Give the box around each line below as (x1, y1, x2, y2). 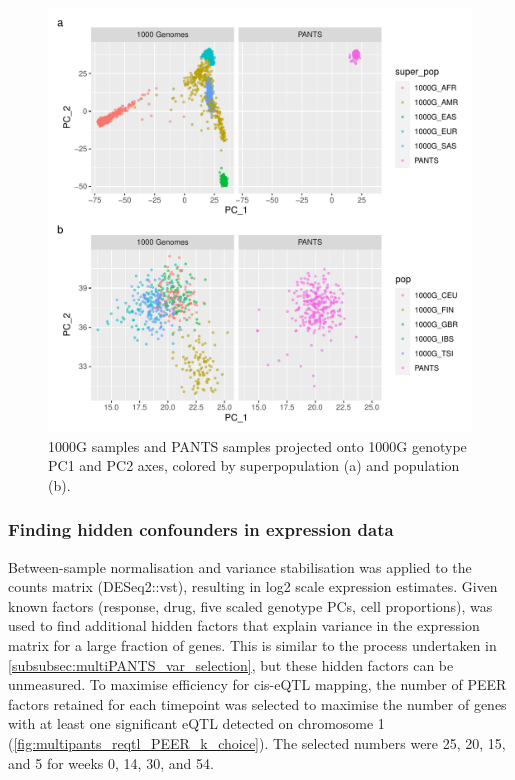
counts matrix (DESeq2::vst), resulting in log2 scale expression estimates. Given (8, 576, 498, 597)
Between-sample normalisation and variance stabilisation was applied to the (8, 556, 472, 577)
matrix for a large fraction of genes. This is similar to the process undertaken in (8, 634, 497, 655)
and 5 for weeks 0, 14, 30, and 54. (8, 752, 214, 773)
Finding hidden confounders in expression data (8, 517, 394, 542)
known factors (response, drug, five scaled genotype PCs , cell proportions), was (8, 595, 493, 616)
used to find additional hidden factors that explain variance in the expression (8, 615, 480, 636)
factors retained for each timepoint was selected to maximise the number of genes (8, 693, 507, 714)
